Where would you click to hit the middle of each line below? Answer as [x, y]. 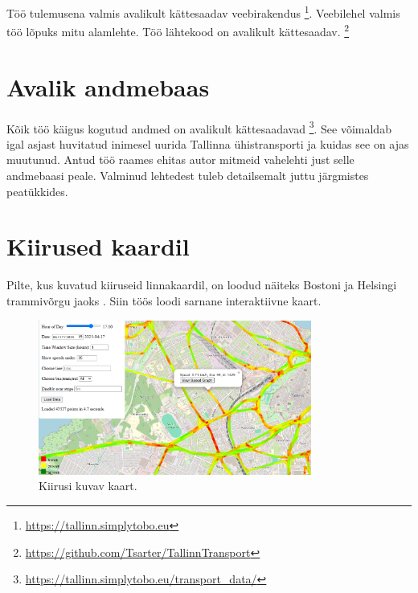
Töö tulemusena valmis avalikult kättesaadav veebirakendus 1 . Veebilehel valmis [203, 12]
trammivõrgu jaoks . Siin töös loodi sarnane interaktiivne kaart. [164, 300]
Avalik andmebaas [108, 86]
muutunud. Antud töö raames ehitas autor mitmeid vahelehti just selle [180, 159]
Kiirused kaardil [98, 246]
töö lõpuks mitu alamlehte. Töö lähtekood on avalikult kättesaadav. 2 [178, 30]
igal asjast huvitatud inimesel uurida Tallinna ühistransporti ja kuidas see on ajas [208, 143]
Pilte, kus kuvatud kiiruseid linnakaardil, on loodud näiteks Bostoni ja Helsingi [202, 285]
